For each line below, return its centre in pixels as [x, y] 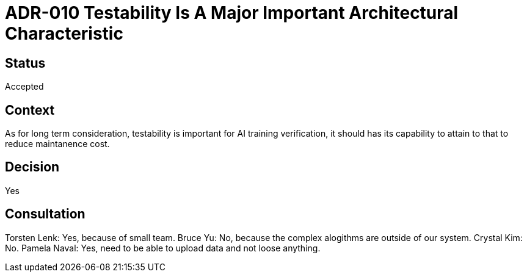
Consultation [45, 214]
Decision [32, 167]
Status [25, 63]
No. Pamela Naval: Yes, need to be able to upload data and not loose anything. [163, 248]
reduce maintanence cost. [57, 144]
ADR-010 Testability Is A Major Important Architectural [232, 13]
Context [30, 110]
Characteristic [64, 34]
